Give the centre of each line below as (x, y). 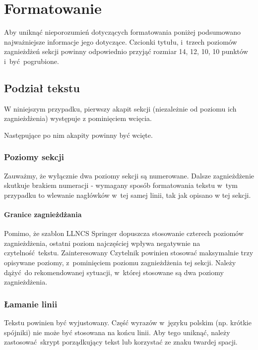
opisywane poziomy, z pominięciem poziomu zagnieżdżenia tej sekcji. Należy (120, 262)
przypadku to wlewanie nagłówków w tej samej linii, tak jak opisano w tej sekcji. (128, 195)
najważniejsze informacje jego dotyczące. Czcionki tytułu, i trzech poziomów (121, 41)
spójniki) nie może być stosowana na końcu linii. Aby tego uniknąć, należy (117, 332)
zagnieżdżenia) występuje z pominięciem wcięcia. (78, 118)
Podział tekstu (42, 87)
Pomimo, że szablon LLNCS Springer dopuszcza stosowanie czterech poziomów (124, 233)
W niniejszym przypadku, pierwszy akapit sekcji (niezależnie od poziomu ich (120, 108)
